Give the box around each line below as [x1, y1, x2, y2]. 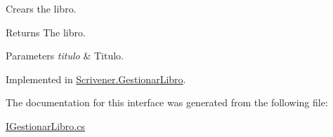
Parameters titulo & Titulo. [6, 48, 124, 63]
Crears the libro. [6, 1, 77, 15]
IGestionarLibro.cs [6, 118, 85, 133]
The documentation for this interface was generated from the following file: [6, 95, 328, 110]
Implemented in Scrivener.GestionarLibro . [6, 71, 186, 86]
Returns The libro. [6, 24, 86, 39]
